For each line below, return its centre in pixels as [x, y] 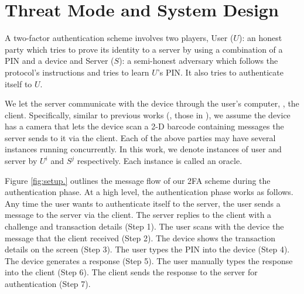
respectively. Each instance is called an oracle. [160, 161]
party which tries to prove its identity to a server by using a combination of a [144, 49]
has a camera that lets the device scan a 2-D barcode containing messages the [144, 126]
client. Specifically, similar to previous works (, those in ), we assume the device [148, 114]
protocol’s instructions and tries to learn [77, 72]
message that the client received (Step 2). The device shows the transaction [140, 237]
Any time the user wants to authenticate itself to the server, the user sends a [143, 203]
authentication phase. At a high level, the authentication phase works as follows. [149, 192]
